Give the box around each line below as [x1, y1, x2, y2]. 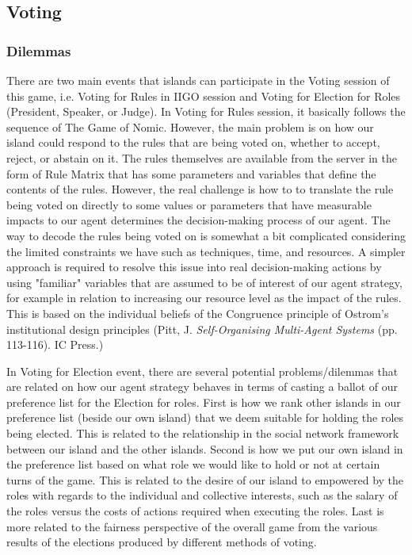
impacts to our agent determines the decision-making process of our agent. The [6, 212, 391, 228]
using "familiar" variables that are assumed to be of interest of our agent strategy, [6, 274, 402, 290]
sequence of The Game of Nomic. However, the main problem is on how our [6, 118, 374, 135]
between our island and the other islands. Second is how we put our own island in [6, 440, 403, 457]
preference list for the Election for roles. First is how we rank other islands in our [6, 393, 401, 410]
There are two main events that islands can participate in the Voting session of [6, 72, 390, 88]
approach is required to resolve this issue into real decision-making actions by [6, 258, 382, 275]
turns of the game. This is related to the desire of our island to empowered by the [6, 471, 404, 488]
